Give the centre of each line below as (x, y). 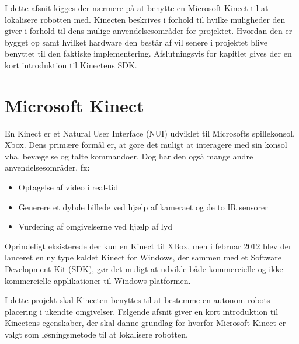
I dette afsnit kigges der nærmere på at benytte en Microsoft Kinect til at (137, 8)
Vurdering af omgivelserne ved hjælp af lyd (95, 226)
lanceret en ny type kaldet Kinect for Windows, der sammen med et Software (143, 257)
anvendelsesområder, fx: (47, 167)
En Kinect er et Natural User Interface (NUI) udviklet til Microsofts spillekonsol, (150, 133)
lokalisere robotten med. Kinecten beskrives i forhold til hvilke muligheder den (145, 19)
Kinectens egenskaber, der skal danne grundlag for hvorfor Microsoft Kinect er (145, 323)
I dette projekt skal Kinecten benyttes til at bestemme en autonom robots (138, 300)
